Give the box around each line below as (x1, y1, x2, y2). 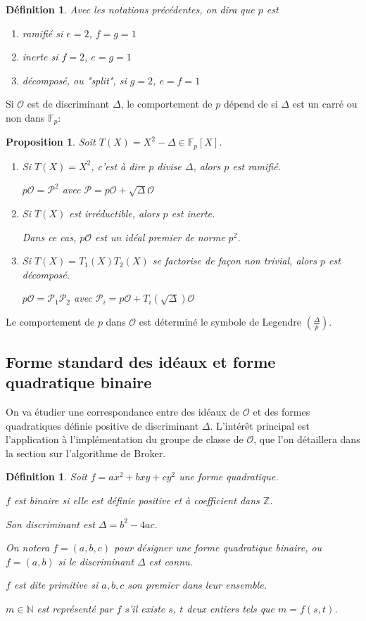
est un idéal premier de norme (95, 229, 225, 244)
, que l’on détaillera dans (253, 432, 360, 447)
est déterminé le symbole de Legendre (139, 314, 302, 329)
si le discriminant (58, 553, 134, 568)
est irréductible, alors (69, 206, 160, 221)
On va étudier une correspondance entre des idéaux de (6, 404, 240, 419)
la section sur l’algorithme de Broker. (6, 445, 166, 460)
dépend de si (223, 96, 278, 111)
